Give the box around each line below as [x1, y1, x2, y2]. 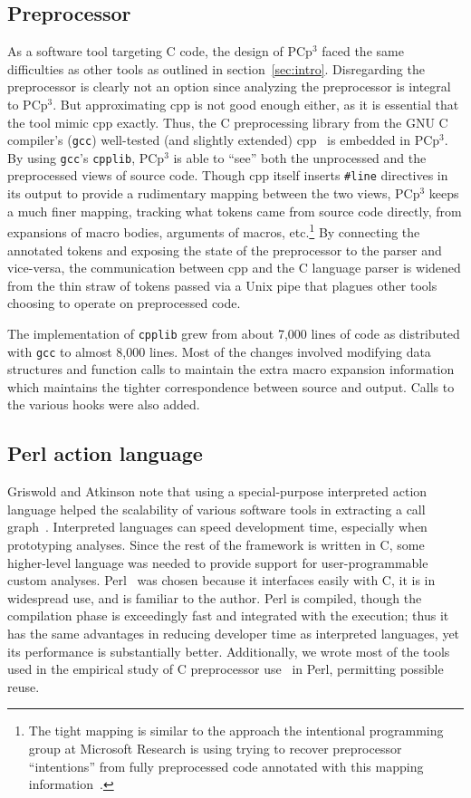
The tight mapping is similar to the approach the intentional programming [28, 721, 444, 740]
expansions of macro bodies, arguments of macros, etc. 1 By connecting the [7, 220, 420, 241]
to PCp [7, 94, 48, 113]
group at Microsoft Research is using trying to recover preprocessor [28, 738, 402, 757]
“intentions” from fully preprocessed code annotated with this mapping [28, 756, 424, 775]
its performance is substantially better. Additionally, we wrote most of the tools [7, 641, 450, 660]
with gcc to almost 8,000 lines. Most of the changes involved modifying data [7, 341, 431, 361]
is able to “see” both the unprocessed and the [173, 148, 427, 167]
